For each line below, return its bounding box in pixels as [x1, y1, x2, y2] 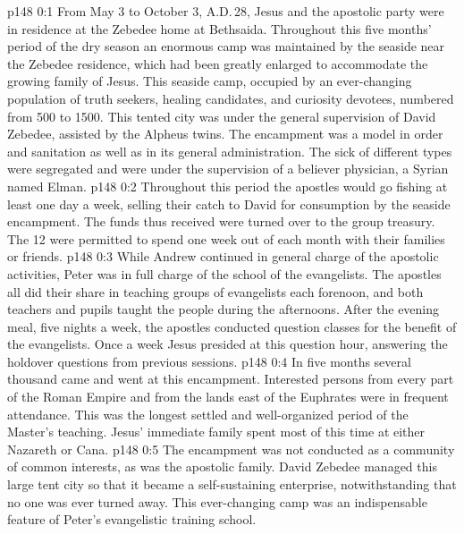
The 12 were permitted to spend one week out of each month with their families [7, 229, 445, 248]
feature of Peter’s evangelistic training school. [7, 510, 257, 529]
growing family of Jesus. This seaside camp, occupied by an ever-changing [7, 72, 412, 90]
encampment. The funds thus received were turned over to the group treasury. [7, 212, 435, 231]
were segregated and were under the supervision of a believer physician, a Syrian [7, 159, 449, 178]
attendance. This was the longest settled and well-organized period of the [7, 404, 409, 423]
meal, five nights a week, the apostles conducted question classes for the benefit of [7, 317, 457, 335]
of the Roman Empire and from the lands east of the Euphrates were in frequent [7, 387, 449, 406]
